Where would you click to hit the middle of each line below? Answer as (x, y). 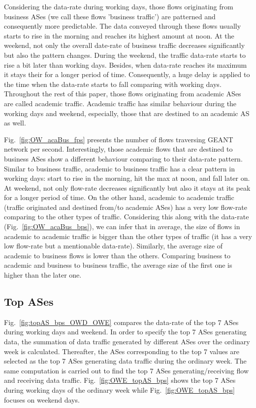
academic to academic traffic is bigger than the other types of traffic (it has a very (128, 236)
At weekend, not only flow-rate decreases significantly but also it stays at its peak (127, 187)
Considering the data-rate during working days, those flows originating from (119, 6)
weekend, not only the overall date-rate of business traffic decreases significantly (125, 45)
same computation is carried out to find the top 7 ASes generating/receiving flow (126, 370)
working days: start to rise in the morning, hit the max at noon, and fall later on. (127, 178)
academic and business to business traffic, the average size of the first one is (118, 265)
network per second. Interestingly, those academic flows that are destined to (118, 149)
